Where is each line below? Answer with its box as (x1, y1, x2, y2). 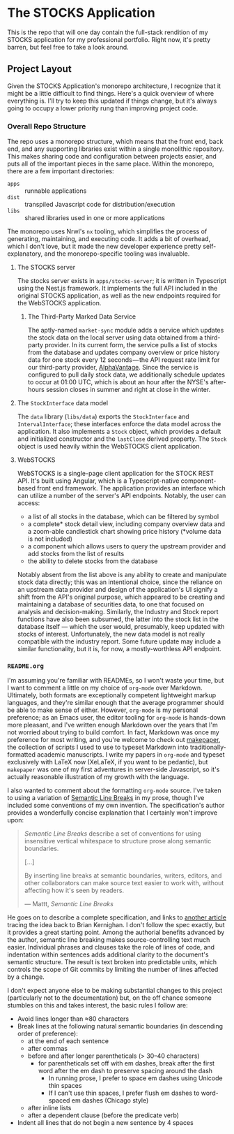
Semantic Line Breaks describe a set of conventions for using (24, 829, 202, 838)
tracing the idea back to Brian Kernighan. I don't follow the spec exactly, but (7, 921, 225, 929)
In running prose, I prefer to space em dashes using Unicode (48, 1074, 223, 1082)
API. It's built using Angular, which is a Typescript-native (17, 477, 180, 485)
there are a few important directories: (7, 167, 114, 175)
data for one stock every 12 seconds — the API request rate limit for (27, 356, 220, 364)
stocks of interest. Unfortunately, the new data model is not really (17, 630, 205, 639)
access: (17, 499, 40, 507)
